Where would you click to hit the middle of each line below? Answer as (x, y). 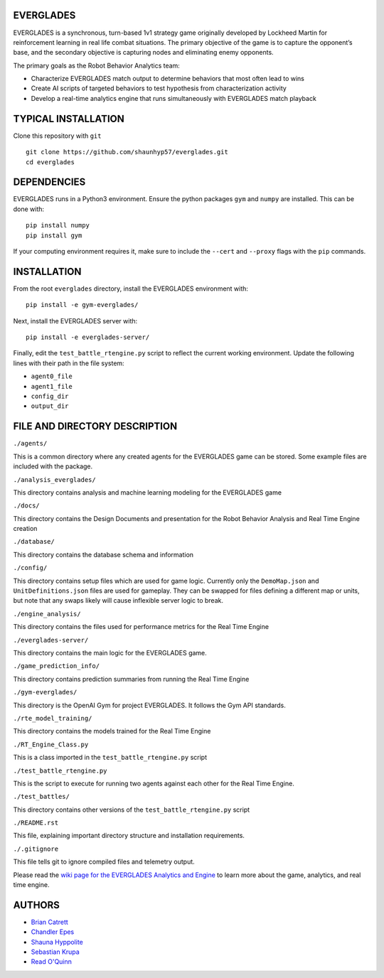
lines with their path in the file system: (69, 363)
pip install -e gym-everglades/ (82, 305)
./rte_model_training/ (53, 718)
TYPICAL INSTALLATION (69, 118)
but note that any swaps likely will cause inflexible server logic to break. (118, 601)
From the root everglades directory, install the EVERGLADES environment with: (131, 289)
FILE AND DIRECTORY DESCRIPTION (95, 426)
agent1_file (52, 386)
